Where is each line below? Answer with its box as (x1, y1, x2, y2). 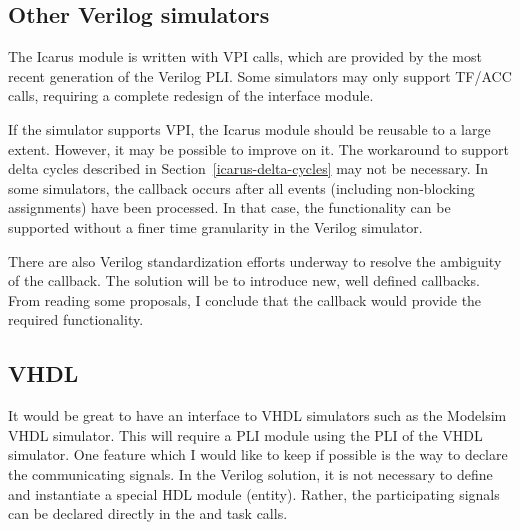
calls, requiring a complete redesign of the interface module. (8, 85, 374, 106)
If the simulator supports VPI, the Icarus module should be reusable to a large (8, 118, 491, 139)
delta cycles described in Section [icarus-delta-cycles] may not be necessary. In (8, 158, 489, 179)
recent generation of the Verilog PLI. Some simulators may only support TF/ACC (8, 65, 512, 86)
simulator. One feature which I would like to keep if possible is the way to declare (8, 444, 508, 465)
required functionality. (8, 309, 144, 330)
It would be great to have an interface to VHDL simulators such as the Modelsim (8, 405, 507, 426)
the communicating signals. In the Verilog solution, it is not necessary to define (8, 463, 493, 484)
